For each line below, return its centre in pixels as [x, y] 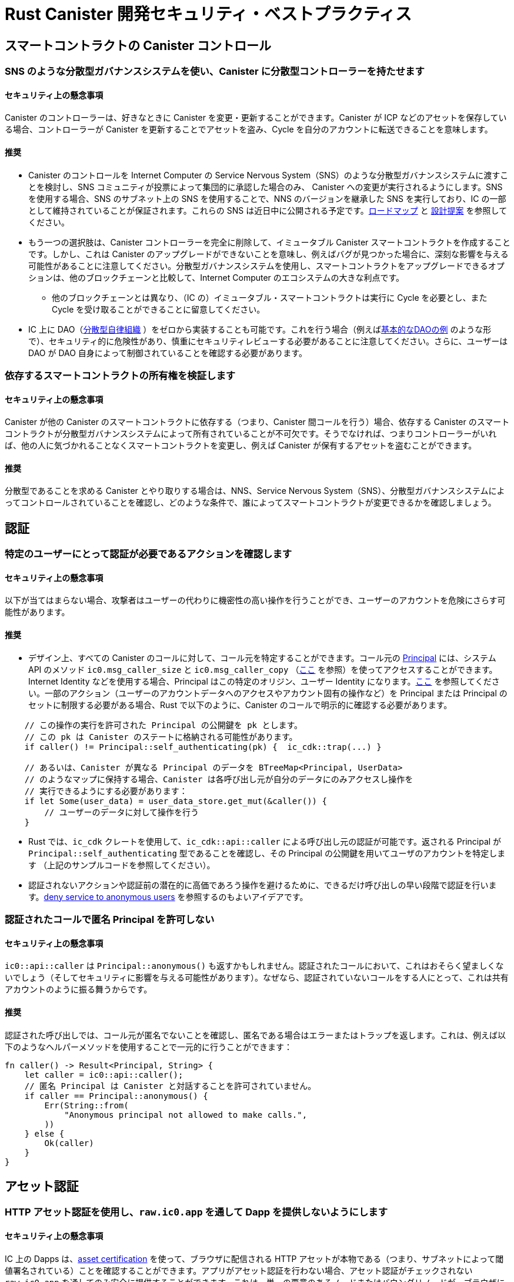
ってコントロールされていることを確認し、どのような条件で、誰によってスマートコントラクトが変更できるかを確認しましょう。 [251, 503]
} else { [44, 1133]
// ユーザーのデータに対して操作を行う [122, 812]
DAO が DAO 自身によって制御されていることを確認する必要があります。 [168, 353]
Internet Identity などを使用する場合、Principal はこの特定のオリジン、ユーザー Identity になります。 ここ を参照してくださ [264, 681]
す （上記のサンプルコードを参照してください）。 [122, 865]
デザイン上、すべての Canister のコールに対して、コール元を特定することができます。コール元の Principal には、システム [262, 657]
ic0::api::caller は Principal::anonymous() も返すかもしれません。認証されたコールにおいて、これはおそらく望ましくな [254, 966]
